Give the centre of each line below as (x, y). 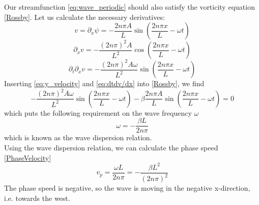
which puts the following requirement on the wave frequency (98, 112)
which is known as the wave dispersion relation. (78, 137)
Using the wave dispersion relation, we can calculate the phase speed (111, 147)
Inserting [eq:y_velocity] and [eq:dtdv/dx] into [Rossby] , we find (104, 83)
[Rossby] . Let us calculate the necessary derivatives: (84, 17)
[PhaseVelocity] (28, 157)
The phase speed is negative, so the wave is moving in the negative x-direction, (127, 188)
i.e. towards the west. (37, 198)
